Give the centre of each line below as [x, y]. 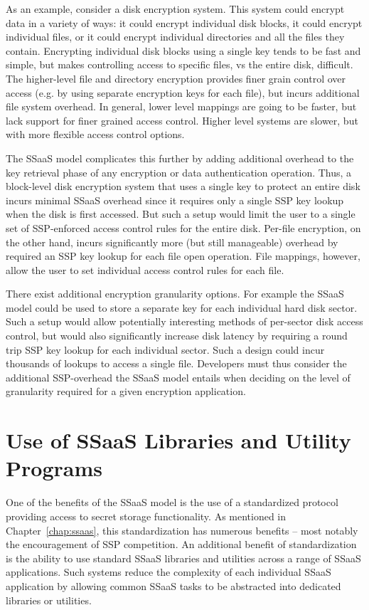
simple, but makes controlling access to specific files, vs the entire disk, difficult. [180, 64]
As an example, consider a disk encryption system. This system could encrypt [175, 9]
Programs [54, 468]
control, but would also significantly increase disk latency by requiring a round [177, 336]
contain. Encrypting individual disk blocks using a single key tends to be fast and [183, 50]
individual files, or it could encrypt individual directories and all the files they [175, 37]
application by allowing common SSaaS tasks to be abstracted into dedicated [173, 585]
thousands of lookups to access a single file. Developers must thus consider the [176, 363]
